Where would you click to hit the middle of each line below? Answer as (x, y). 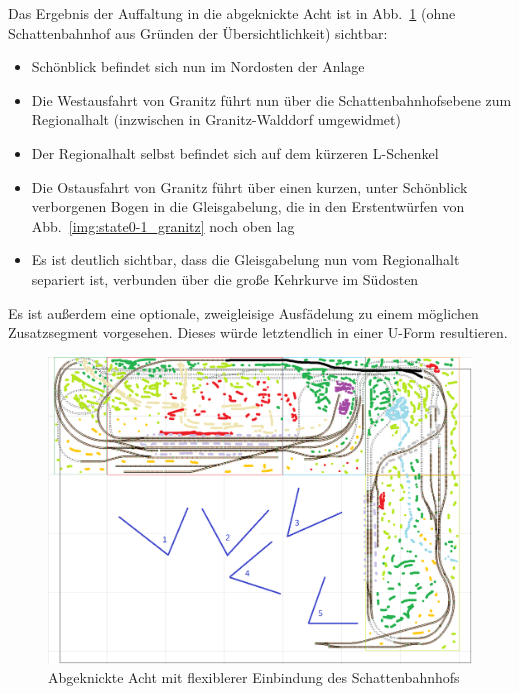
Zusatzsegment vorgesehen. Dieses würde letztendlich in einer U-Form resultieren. (258, 332)
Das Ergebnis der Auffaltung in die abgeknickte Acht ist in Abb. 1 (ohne (232, 13)
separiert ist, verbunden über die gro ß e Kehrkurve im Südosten (225, 278)
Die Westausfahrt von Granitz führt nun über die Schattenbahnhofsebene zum (271, 99)
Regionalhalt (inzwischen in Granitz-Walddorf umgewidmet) (216, 119)
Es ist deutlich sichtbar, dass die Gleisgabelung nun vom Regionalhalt (245, 259)
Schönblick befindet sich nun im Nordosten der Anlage (198, 66)
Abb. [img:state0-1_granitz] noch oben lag (163, 225)
